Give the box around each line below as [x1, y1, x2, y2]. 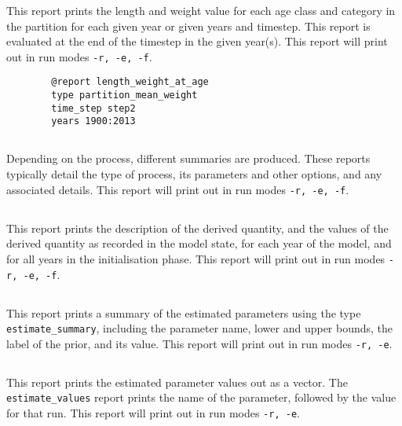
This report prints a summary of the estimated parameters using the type [6, 304, 361, 321]
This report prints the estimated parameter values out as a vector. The [6, 373, 348, 390]
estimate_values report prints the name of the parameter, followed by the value [6, 389, 397, 406]
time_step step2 [51, 102, 136, 114]
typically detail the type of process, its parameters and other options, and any [6, 166, 382, 182]
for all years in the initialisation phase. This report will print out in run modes [6, 250, 386, 266]
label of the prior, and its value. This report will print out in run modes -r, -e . [6, 335, 393, 351]
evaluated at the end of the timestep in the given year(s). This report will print [6, 33, 388, 50]
